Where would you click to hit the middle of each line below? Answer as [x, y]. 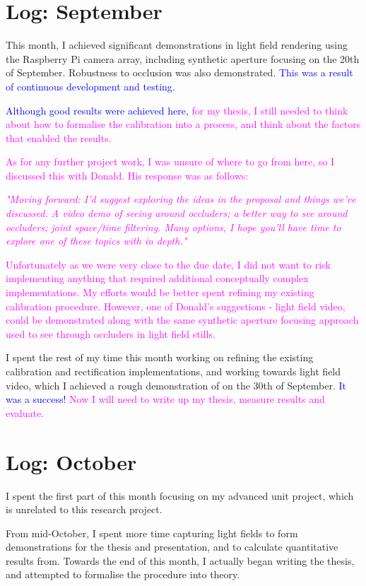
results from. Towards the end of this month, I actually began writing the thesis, [180, 560]
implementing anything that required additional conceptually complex [157, 278]
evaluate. [25, 412]
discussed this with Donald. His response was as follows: [127, 175]
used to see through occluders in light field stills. [111, 333]
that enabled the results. [59, 137]
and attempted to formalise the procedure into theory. [123, 574]
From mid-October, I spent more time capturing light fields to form [152, 533]
